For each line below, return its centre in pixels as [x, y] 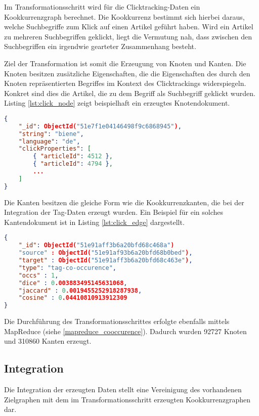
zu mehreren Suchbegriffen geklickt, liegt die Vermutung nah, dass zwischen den [128, 36]
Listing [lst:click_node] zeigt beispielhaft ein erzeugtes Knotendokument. [117, 103]
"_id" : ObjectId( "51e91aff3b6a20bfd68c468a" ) [96, 245]
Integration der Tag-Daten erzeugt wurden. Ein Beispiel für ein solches [114, 212]
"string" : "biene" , [51, 134]
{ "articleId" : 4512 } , [73, 156]
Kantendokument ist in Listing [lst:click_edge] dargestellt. [94, 222]
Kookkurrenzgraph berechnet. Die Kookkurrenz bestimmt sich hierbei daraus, [124, 16]
